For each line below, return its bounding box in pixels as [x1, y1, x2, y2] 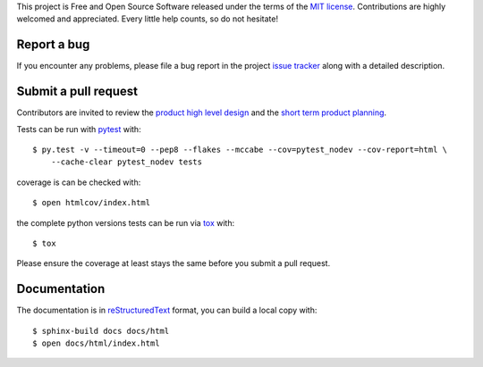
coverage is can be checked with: [16, 177, 141, 188]
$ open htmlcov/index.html [32, 197, 151, 208]
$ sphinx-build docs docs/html [32, 326, 170, 336]
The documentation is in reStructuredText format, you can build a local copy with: [16, 304, 318, 316]
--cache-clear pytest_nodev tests [50, 157, 203, 167]
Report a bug [16, 37, 90, 53]
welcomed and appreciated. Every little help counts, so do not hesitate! [16, 13, 279, 24]
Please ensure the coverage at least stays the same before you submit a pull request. [16, 258, 331, 269]
